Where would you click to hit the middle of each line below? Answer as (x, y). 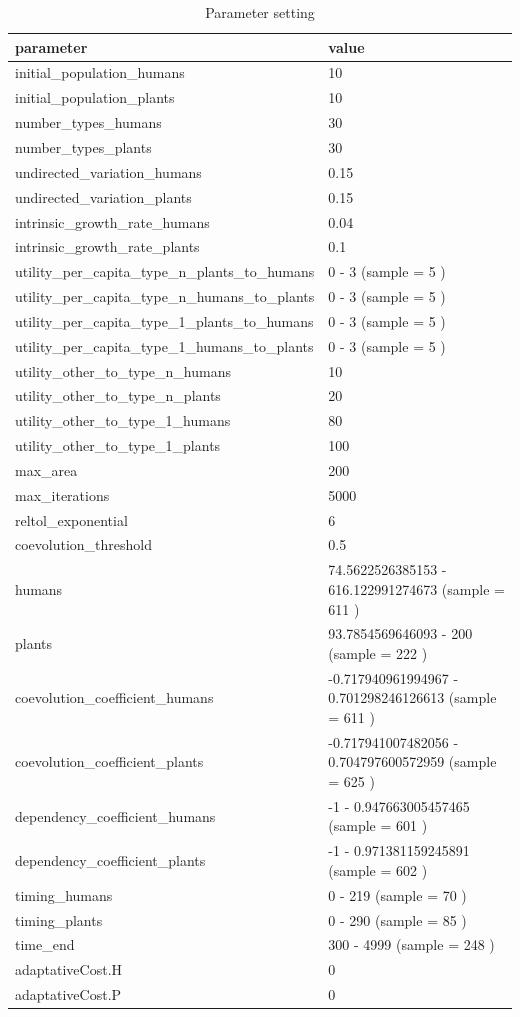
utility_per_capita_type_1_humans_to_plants (164, 345)
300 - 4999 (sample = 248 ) (411, 944)
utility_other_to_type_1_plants (118, 445)
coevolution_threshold (84, 544)
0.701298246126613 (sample (412, 697)
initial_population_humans (100, 72)
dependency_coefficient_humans (115, 815)
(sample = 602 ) (378, 869)
